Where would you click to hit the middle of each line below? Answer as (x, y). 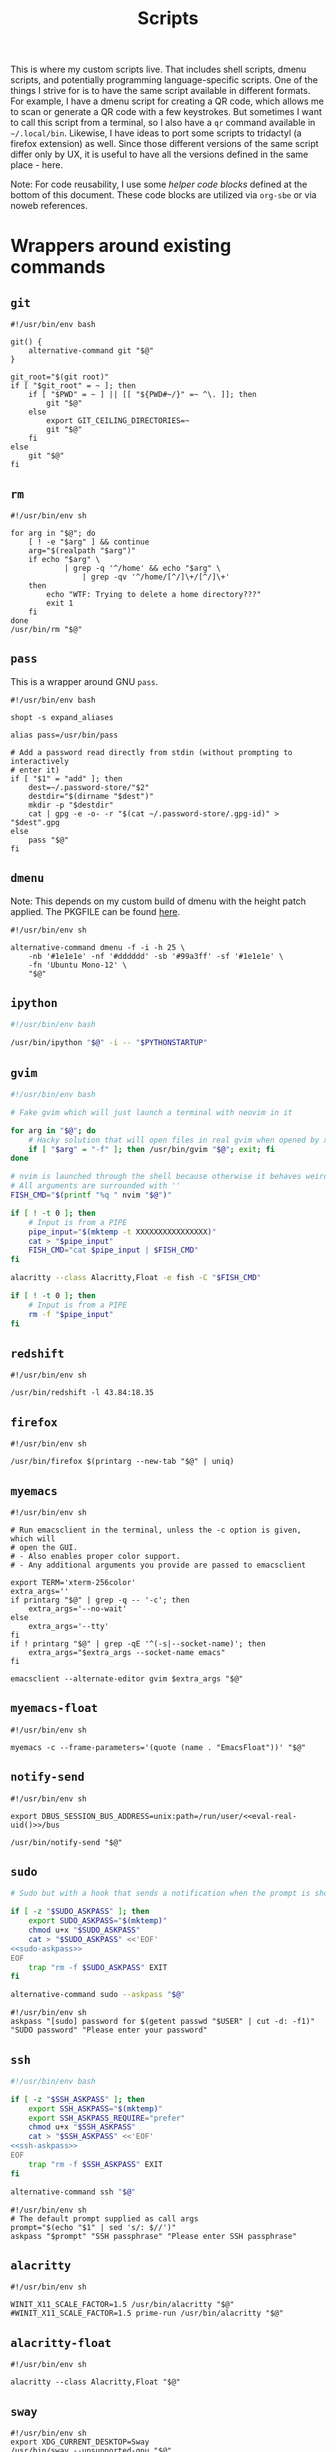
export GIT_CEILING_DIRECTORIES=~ (118, 421)
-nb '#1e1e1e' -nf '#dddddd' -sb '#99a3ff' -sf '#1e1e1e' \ (156, 956)
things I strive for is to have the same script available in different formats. (160, 91)
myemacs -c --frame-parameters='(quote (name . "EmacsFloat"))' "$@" (158, 1747)
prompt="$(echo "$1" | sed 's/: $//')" (93, 2227)
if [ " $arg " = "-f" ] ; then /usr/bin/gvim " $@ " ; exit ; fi (151, 1149)
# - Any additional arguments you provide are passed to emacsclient (158, 1565)
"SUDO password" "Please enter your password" (109, 2030)
